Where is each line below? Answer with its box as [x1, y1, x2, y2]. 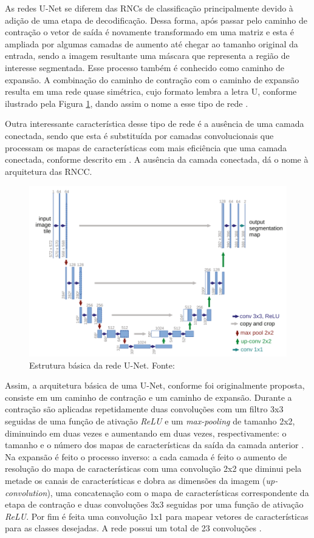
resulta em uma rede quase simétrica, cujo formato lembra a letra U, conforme [5, 85, 297, 98]
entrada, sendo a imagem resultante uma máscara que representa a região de [5, 49, 290, 62]
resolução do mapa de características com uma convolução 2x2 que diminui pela [5, 462, 302, 475]
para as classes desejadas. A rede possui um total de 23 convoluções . [5, 522, 262, 534]
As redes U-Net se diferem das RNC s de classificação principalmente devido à [5, 2, 293, 14]
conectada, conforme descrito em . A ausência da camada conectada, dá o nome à [5, 153, 309, 166]
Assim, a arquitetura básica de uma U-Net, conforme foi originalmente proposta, [5, 379, 305, 392]
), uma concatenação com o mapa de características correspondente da [47, 486, 309, 499]
